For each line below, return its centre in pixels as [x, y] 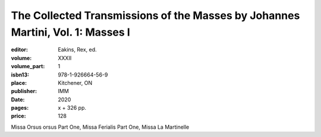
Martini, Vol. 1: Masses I [70, 32]
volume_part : [28, 66]
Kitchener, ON [75, 82]
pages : [20, 108]
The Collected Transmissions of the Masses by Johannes [155, 15]
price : [18, 116]
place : [19, 82]
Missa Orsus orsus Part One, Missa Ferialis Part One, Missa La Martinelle [100, 127]
